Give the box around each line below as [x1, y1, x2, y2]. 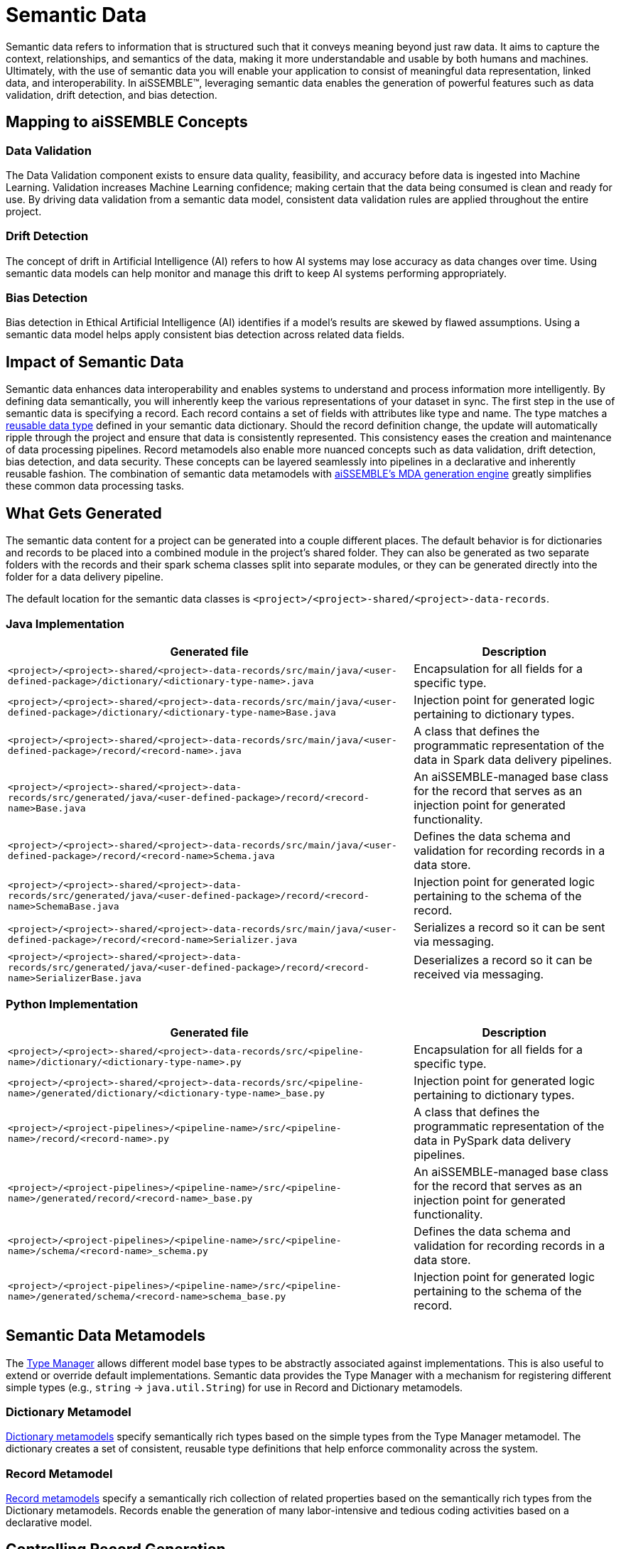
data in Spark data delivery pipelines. [414, 752, 612, 767]
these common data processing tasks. [6, 480, 185, 492]
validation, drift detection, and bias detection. [6, 88, 217, 101]
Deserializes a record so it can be [414, 953, 593, 968]
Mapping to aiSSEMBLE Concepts [6, 113, 248, 131]
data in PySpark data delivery [414, 1133, 571, 1148]
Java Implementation [6, 616, 124, 631]
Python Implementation [6, 997, 139, 1012]
